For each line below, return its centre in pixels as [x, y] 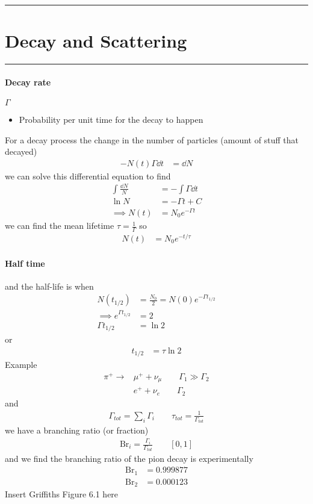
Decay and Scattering [96, 41]
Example [21, 365]
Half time [25, 263]
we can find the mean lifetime [60, 226]
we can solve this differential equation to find [88, 176]
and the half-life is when [49, 286]
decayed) [21, 151]
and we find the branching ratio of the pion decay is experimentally [129, 459]
